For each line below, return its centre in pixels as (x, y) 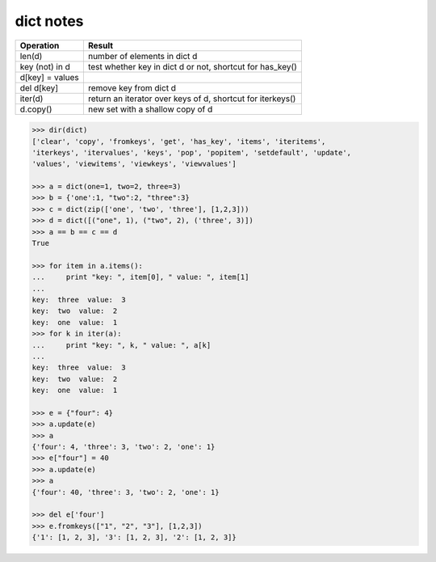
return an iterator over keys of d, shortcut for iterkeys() (192, 99)
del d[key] (39, 87)
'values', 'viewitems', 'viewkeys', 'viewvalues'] (134, 164)
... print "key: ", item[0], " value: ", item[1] (140, 277)
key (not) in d (45, 66)
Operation (40, 45)
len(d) (31, 56)
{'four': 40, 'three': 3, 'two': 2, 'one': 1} (126, 492)
